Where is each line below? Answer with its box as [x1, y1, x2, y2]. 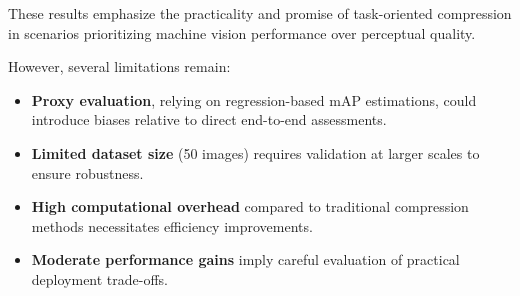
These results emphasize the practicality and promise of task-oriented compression [8, 3, 512, 23]
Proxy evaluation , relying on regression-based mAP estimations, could [31, 89, 477, 110]
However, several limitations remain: [8, 56, 231, 77]
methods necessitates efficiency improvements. [31, 215, 313, 236]
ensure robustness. [31, 162, 144, 183]
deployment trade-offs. [31, 268, 169, 289]
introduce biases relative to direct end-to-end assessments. [31, 109, 387, 130]
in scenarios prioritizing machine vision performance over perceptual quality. [8, 22, 476, 43]
